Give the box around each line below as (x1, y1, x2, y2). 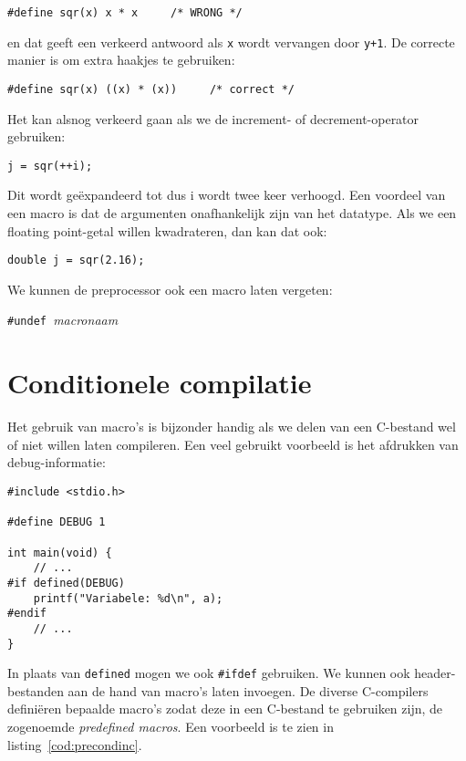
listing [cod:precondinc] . (7, 735, 142, 754)
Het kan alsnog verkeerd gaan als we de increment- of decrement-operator (7, 109, 419, 128)
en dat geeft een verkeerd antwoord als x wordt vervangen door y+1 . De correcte (7, 32, 455, 51)
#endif (7, 607, 47, 620)
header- (414, 663, 456, 683)
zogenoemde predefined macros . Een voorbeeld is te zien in (7, 717, 334, 736)
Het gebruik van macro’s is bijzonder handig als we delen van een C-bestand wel (7, 417, 456, 436)
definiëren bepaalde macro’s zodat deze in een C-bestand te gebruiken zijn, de (7, 699, 443, 718)
